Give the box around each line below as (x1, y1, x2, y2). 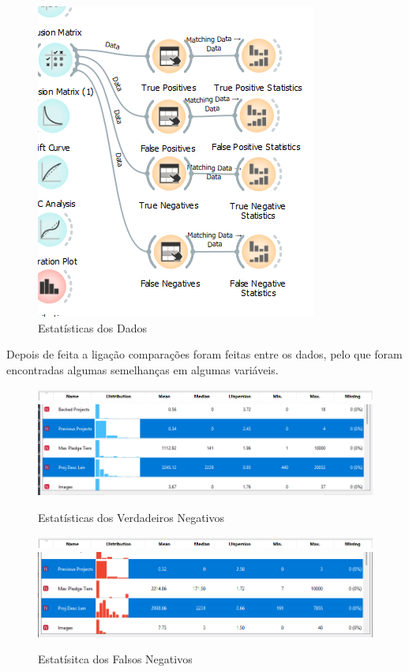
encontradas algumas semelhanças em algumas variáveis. (6, 361, 279, 377)
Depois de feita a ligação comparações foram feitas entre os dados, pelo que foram (6, 346, 403, 362)
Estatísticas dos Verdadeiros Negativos (38, 509, 224, 525)
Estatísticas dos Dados (38, 319, 148, 336)
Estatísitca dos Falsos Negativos (38, 651, 193, 667)
